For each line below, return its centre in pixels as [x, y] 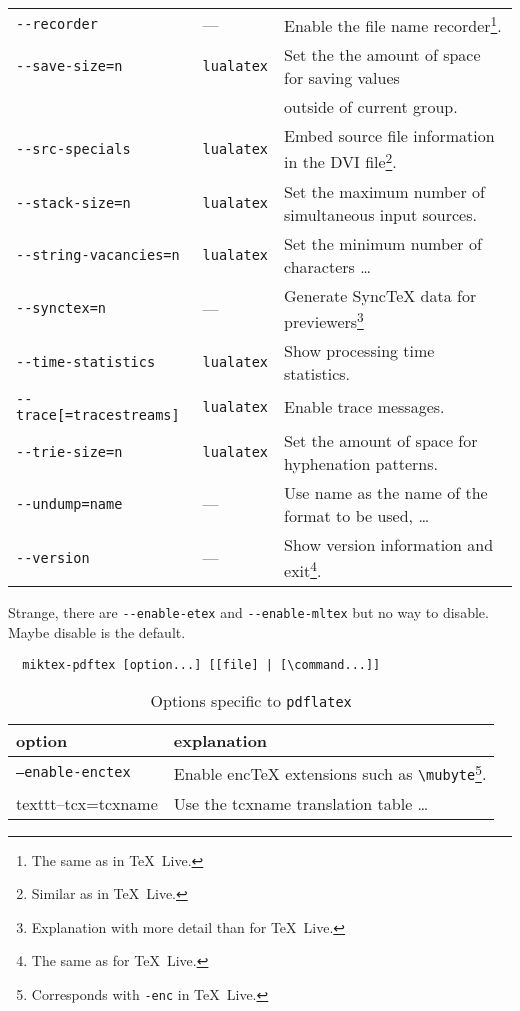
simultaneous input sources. [380, 214]
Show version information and [389, 544]
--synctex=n [61, 308]
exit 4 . [303, 569]
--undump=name [69, 503]
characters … [327, 266]
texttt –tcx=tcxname [87, 803]
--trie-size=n [69, 451]
